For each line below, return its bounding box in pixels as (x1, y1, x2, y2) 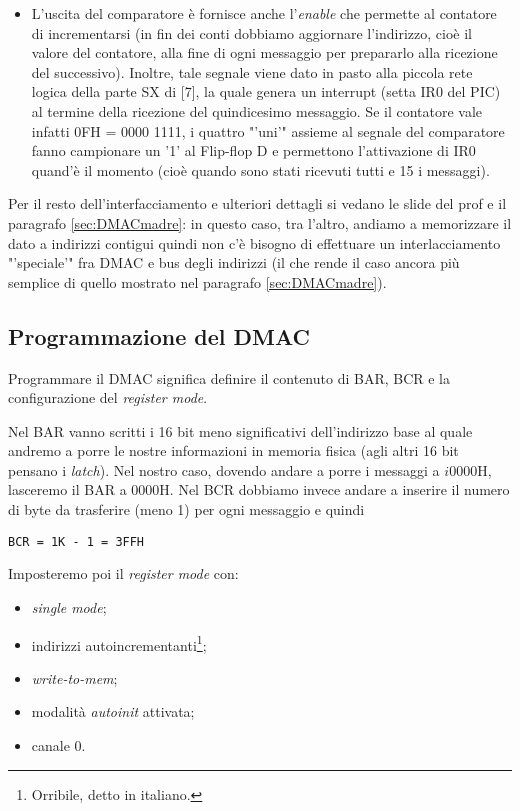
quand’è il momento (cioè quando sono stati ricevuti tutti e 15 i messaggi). (31, 159, 490, 180)
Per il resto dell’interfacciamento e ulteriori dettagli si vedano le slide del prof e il (8, 193, 507, 214)
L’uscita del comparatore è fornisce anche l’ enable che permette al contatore (31, 3, 497, 23)
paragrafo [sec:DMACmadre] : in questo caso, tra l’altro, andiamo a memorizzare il (8, 212, 512, 233)
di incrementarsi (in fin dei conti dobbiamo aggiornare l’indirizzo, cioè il (31, 22, 472, 43)
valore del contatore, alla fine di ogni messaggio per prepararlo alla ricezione (31, 42, 498, 63)
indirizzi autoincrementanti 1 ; (31, 631, 207, 655)
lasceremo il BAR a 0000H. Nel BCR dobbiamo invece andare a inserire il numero (8, 479, 510, 500)
